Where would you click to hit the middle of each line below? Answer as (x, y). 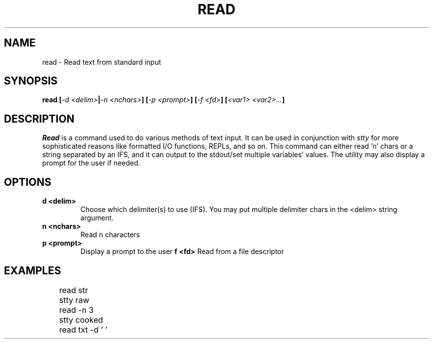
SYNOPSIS (31, 81)
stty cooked (81, 320)
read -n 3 (76, 310)
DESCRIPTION (39, 119)
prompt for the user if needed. (91, 163)
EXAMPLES (33, 270)
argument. (97, 218)
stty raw (74, 300)
